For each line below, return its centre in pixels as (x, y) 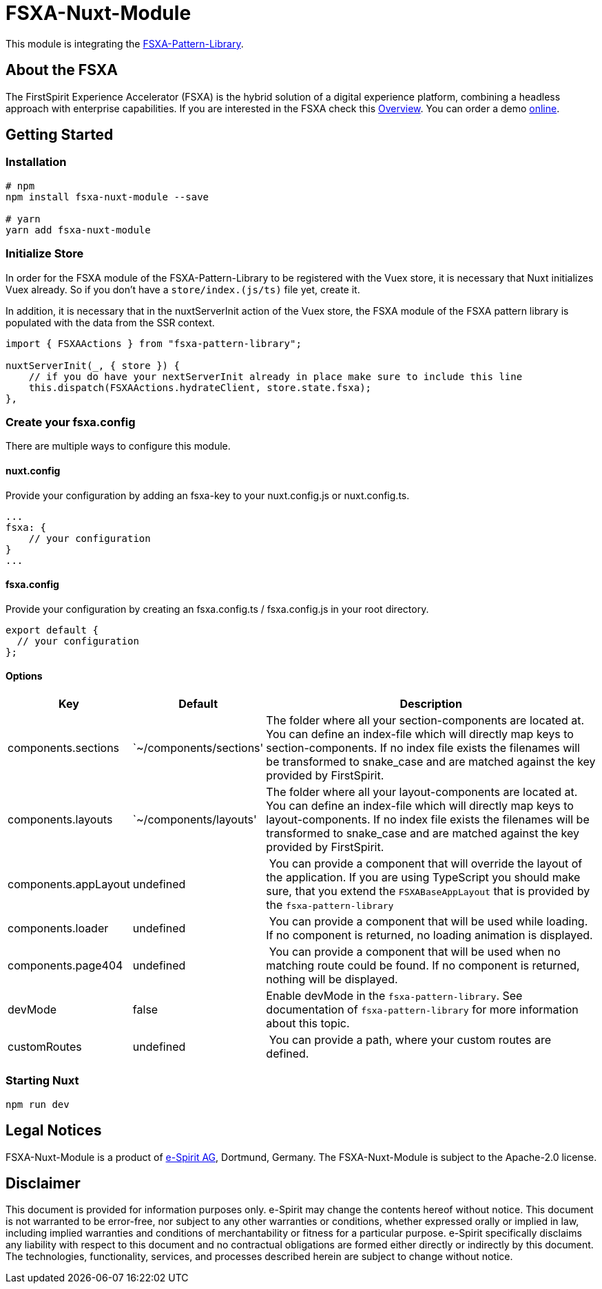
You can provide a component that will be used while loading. (428, 921)
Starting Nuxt (42, 1081)
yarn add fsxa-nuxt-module (78, 230)
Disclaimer (43, 1183)
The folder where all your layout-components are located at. (422, 792)
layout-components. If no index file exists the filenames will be (428, 819)
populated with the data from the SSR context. (110, 322)
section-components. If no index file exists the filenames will (423, 747)
